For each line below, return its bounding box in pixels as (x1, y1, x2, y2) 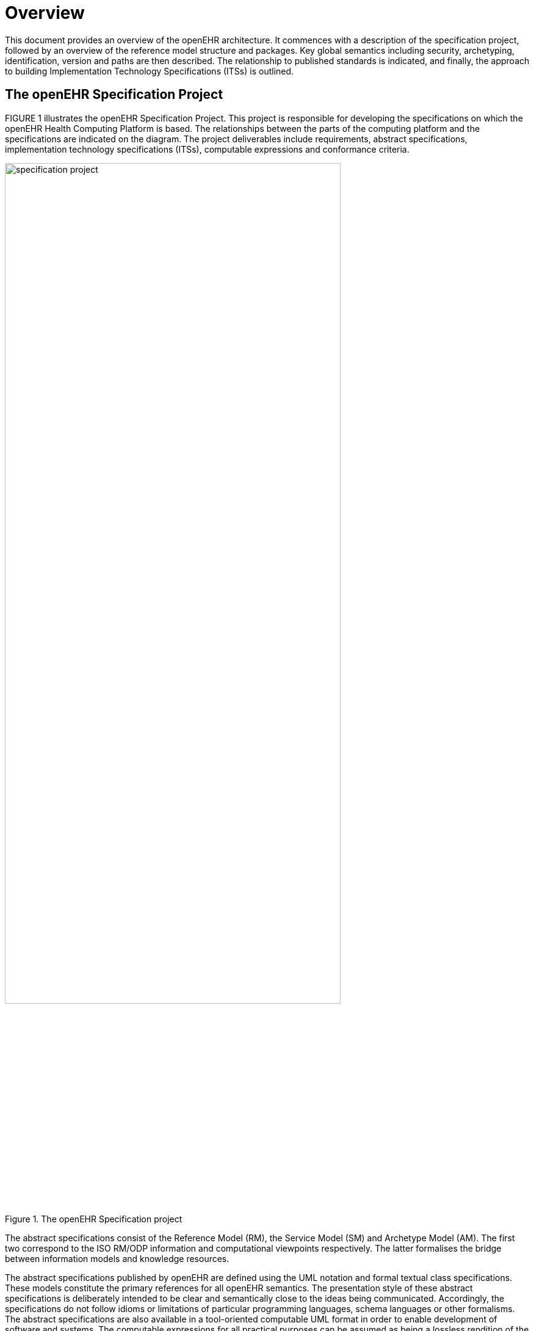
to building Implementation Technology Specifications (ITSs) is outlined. (5, 65, 294, 76)
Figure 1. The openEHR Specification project (5, 1214, 182, 1225)
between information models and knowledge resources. (5, 1253, 229, 1264)
